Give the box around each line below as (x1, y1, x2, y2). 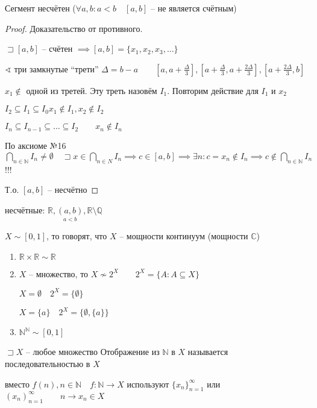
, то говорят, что (46, 230, 107, 242)
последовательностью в (5, 357, 90, 369)
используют (127, 377, 169, 390)
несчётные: (5, 203, 45, 216)
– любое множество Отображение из (25, 345, 160, 358)
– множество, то (29, 267, 89, 280)
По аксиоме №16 (5, 139, 66, 152)
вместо (5, 377, 30, 390)
